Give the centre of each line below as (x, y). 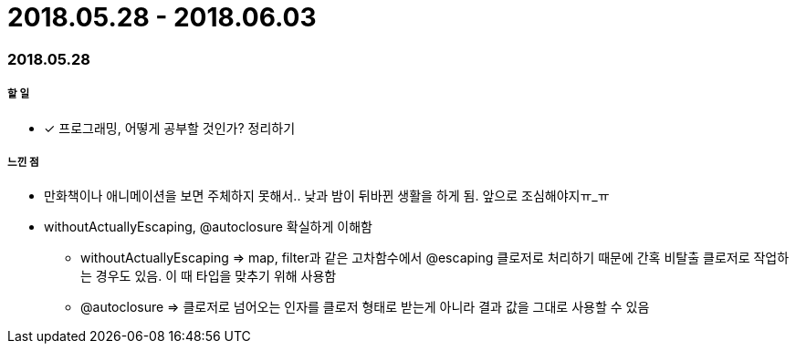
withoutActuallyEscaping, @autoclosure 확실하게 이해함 (208, 227)
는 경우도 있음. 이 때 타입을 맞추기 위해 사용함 (209, 276)
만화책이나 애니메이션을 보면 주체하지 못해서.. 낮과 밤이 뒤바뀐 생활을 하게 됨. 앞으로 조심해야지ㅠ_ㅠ (327, 196)
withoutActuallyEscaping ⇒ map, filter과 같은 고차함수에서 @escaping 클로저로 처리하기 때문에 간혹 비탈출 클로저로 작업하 (435, 258)
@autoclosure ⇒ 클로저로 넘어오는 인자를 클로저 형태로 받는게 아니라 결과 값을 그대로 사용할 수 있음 (365, 307)
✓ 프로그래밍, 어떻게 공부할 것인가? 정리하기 (170, 128)
